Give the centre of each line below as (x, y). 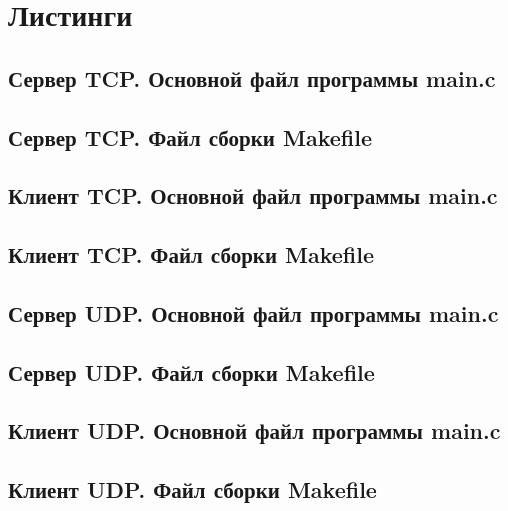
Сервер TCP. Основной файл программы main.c (252, 77)
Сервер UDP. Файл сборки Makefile (191, 371)
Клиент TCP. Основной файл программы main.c (253, 195)
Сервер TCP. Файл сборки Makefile (190, 136)
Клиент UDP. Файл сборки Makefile (192, 489)
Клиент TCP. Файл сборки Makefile (191, 254)
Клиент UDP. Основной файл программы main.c (254, 430)
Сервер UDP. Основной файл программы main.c (253, 312)
